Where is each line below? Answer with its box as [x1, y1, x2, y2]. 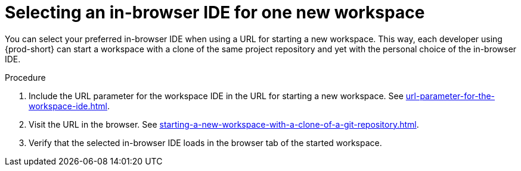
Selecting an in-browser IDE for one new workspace [5, 2, 425, 23]
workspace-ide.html [29, 100, 108, 111]
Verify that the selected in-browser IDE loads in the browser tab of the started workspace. [29, 137, 382, 148]
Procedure [5, 72, 46, 83]
